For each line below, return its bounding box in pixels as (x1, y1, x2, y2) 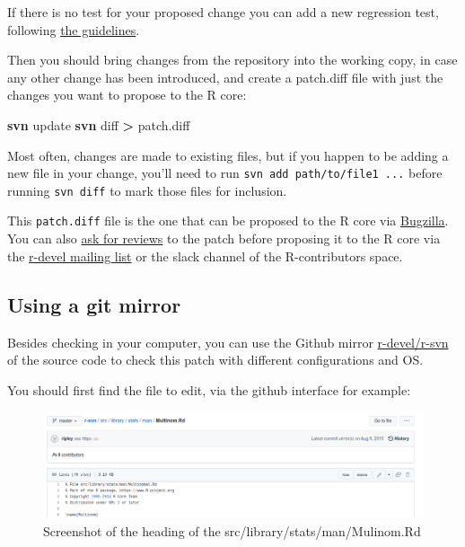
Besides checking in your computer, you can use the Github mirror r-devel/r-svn (7, 332, 449, 351)
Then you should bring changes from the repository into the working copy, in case (7, 50, 458, 69)
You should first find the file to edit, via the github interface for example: (7, 380, 411, 399)
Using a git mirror (7, 290, 181, 318)
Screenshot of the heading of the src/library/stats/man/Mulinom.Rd (43, 521, 421, 540)
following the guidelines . (7, 20, 140, 39)
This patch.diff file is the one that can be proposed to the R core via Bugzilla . (7, 211, 449, 230)
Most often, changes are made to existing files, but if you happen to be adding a (7, 146, 449, 164)
